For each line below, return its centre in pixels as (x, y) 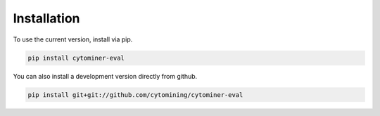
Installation (46, 18)
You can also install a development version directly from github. (105, 76)
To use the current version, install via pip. (73, 39)
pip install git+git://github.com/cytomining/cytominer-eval (135, 95)
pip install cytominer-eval (76, 58)
